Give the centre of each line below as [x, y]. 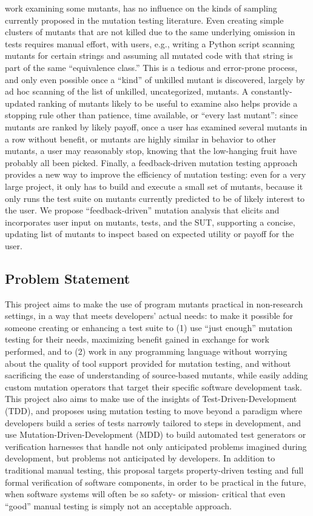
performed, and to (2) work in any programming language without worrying [146, 351]
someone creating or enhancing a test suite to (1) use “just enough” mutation [149, 327]
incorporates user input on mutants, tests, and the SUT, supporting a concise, [150, 222]
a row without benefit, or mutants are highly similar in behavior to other [140, 139]
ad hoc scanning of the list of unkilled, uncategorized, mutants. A [127, 91]
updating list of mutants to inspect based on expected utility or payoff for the [150, 234]
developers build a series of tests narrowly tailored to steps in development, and [153, 422]
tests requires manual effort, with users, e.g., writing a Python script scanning [150, 43]
